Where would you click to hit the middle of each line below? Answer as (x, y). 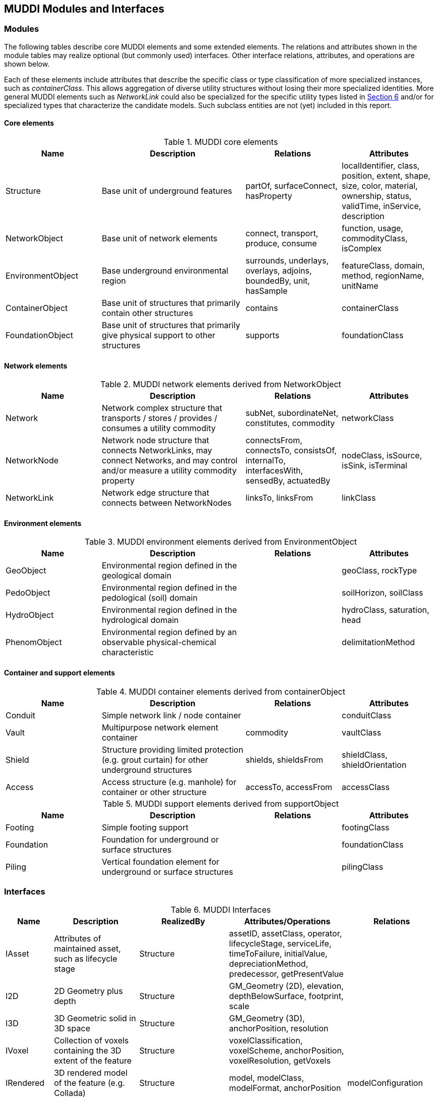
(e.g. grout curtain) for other (155, 759)
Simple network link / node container (171, 715)
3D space (72, 1029)
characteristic (128, 652)
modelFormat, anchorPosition (285, 1088)
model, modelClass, (266, 1078)
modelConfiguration (385, 1083)
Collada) (70, 1093)
